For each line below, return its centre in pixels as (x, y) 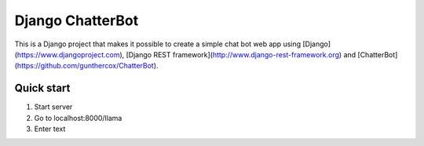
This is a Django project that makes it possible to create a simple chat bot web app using (158, 44)
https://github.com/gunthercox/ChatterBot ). (88, 66)
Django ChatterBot (77, 20)
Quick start (42, 88)
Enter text (50, 129)
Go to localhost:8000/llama (78, 118)
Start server (53, 107)
